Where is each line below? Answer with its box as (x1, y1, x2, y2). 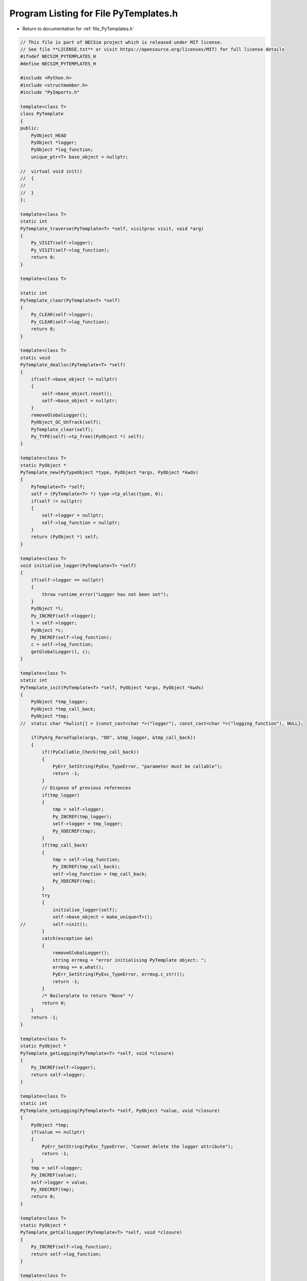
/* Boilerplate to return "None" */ (41, 993, 134, 999)
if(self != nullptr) (31, 498, 83, 504)
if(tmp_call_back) (41, 842, 88, 848)
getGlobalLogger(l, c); (31, 649, 91, 654)
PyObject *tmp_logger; (31, 699, 88, 705)
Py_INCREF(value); (31, 1172, 77, 1178)
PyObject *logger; (31, 140, 77, 146)
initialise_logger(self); (52, 907, 118, 913)
